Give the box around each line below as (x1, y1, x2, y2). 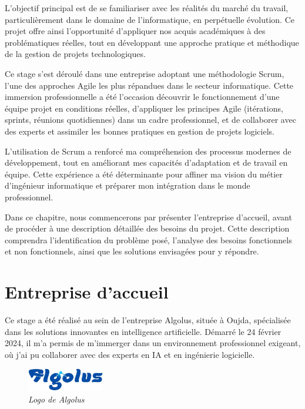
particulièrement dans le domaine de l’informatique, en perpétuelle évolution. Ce (5, 13, 294, 25)
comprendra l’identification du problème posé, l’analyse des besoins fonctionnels (5, 233, 292, 246)
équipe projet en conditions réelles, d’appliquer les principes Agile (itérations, (5, 102, 283, 114)
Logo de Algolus (28, 393, 85, 405)
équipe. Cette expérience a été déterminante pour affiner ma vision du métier (5, 167, 283, 180)
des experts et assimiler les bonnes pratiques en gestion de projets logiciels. (5, 125, 274, 137)
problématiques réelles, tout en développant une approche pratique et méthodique (5, 36, 299, 48)
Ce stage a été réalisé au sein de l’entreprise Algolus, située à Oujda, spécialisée (5, 314, 291, 326)
